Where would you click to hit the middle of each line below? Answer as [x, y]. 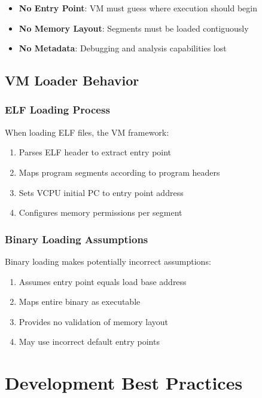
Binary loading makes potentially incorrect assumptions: [108, 261]
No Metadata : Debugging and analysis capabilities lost [123, 48]
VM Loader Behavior [72, 80]
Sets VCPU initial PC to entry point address [101, 192]
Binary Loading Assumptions [77, 239]
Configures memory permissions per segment [100, 212]
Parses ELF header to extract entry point [95, 152]
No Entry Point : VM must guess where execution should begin [138, 8]
